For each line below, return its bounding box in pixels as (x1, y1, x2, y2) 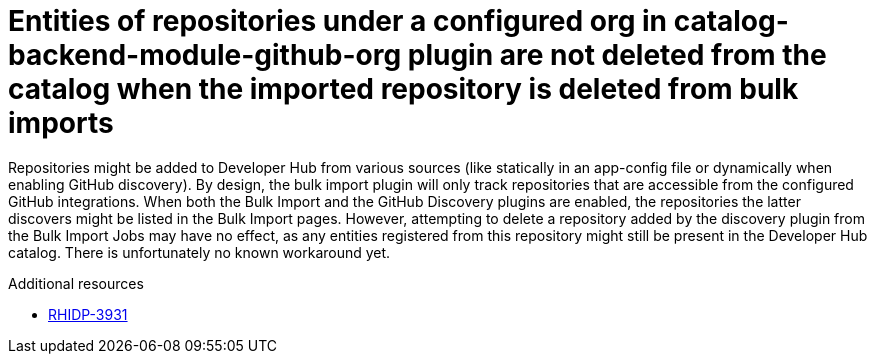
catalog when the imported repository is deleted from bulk (8, 72, 799, 106)
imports (8, 106, 114, 140)
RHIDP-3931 (48, 305, 128, 323)
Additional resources (8, 274, 144, 292)
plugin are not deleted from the (407, 38, 827, 72)
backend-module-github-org (8, 38, 402, 72)
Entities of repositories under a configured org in (8, 4, 667, 38)
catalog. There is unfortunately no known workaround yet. (8, 243, 391, 261)
